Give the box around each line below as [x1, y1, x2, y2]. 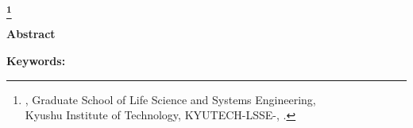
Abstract [6, 25, 56, 42]
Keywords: [6, 52, 66, 68]
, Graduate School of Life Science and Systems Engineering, [25, 91, 316, 107]
